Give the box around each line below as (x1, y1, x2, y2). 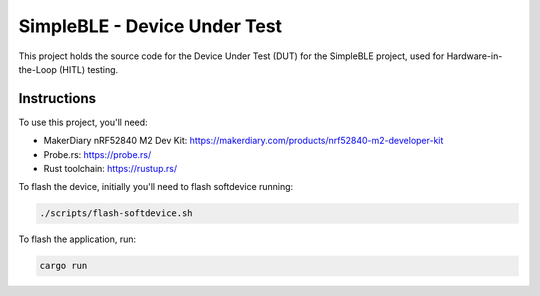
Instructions (18, 90, 97, 107)
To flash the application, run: (18, 233, 137, 245)
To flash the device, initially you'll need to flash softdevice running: (18, 181, 294, 193)
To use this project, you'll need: (18, 116, 149, 128)
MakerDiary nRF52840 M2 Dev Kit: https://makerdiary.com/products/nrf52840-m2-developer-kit (43, 135, 444, 147)
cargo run (39, 260, 88, 272)
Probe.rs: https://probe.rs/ (43, 148, 152, 160)
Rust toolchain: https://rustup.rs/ (43, 163, 178, 175)
